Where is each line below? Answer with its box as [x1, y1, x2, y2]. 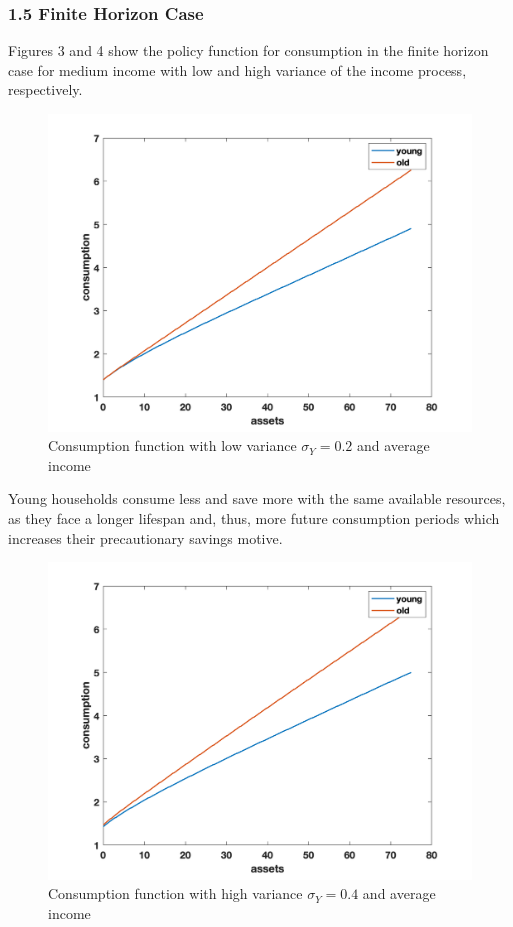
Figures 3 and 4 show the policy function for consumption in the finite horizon [8, 40, 489, 61]
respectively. [8, 79, 83, 100]
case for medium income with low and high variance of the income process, [8, 59, 467, 80]
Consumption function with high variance [48, 883, 303, 904]
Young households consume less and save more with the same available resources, [8, 488, 506, 509]
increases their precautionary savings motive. [8, 527, 283, 548]
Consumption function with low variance [48, 435, 297, 456]
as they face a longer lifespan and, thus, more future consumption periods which [8, 507, 500, 528]
